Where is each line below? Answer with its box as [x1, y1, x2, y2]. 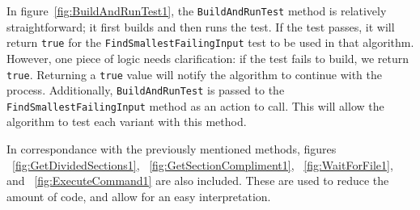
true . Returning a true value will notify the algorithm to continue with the [6, 65, 382, 82]
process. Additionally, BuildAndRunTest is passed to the [6, 82, 285, 99]
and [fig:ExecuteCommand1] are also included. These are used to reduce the [6, 172, 389, 189]
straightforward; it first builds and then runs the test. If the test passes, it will [6, 18, 395, 35]
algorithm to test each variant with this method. [6, 113, 247, 130]
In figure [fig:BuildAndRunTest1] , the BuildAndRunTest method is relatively [6, 2, 387, 19]
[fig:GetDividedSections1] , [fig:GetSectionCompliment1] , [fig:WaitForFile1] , [12, 156, 393, 173]
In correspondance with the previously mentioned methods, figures [6, 141, 337, 157]
